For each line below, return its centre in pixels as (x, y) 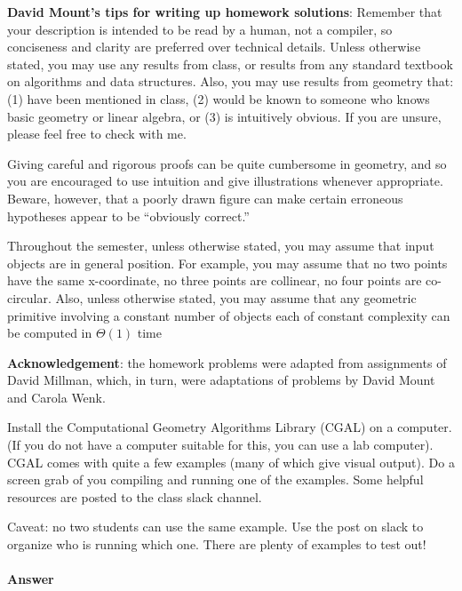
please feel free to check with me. (97, 134)
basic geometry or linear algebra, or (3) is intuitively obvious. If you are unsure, (224, 116)
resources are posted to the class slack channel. (135, 496)
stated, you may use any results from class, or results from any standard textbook (230, 64)
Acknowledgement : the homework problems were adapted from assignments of (227, 362)
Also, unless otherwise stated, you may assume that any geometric (236, 297)
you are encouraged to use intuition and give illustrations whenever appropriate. (225, 181)
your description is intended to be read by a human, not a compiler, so (200, 29)
